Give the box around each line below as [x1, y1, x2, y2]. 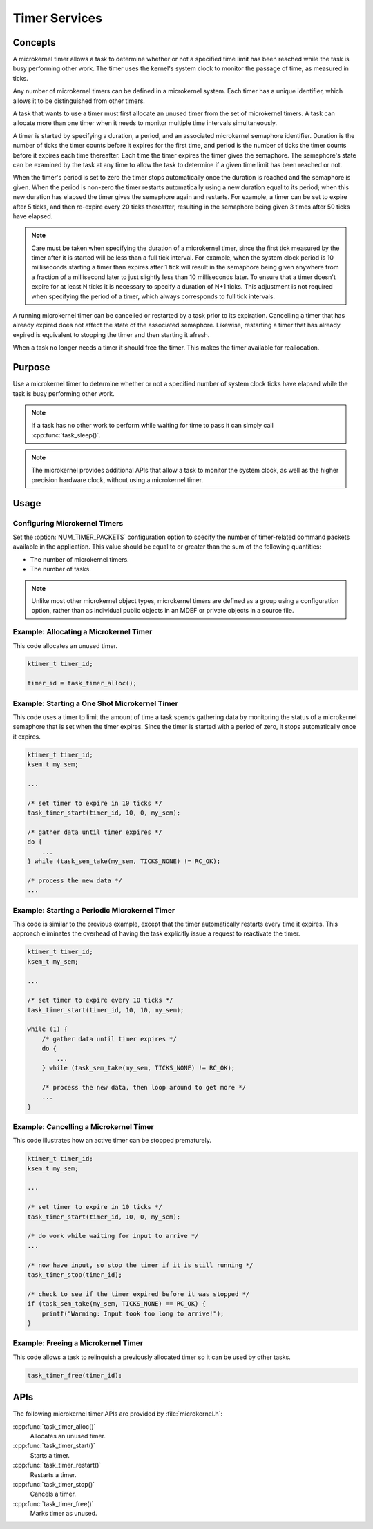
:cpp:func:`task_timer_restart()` [12, 1461, 102, 1470]
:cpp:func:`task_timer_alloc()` [12, 1422, 96, 1430]
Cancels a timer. [30, 1490, 76, 1499]
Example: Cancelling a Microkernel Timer [12, 1121, 155, 1131]
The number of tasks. [30, 565, 91, 573]
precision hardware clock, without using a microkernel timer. [31, 475, 204, 484]
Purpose [12, 361, 50, 373]
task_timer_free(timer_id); [27, 1371, 122, 1379]
